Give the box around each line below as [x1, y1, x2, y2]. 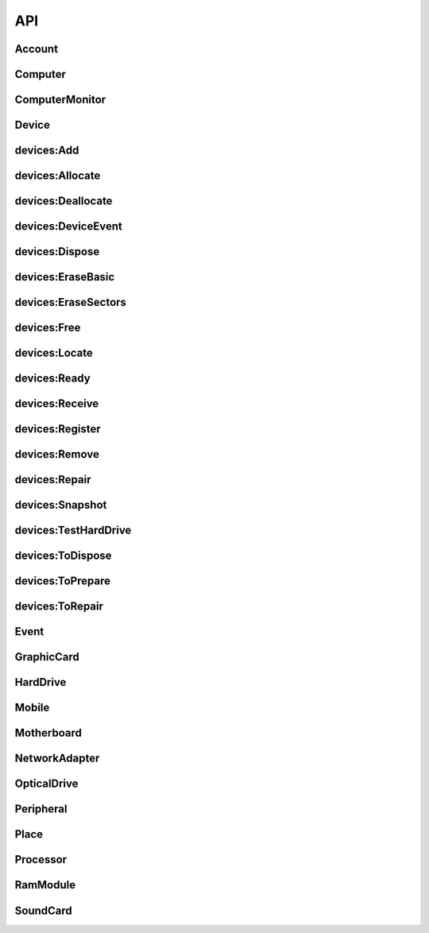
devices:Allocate [14, 169, 101, 183]
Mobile [14, 701, 50, 714]
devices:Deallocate [14, 195, 113, 208]
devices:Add [14, 144, 79, 157]
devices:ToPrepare [14, 575, 111, 588]
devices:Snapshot [14, 498, 107, 512]
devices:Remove [14, 447, 99, 461]
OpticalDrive [14, 777, 79, 791]
